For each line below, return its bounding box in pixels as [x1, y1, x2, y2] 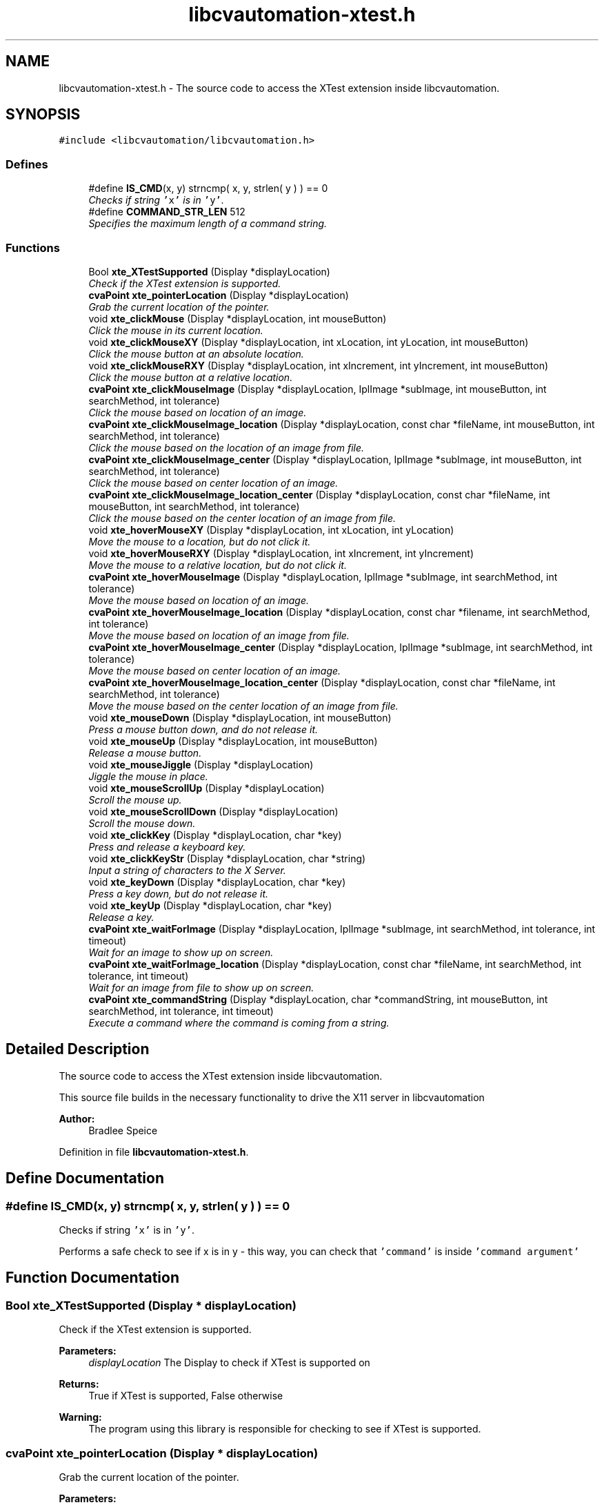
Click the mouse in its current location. [88, 324, 263, 336]
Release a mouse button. [88, 746, 202, 759]
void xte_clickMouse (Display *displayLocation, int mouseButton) [88, 312, 387, 324]
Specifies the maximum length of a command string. [88, 217, 328, 230]
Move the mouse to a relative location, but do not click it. [88, 559, 347, 571]
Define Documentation [6, 1169, 164, 1187]
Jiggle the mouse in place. [88, 770, 208, 782]
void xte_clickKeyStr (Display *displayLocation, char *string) [88, 852, 366, 864]
